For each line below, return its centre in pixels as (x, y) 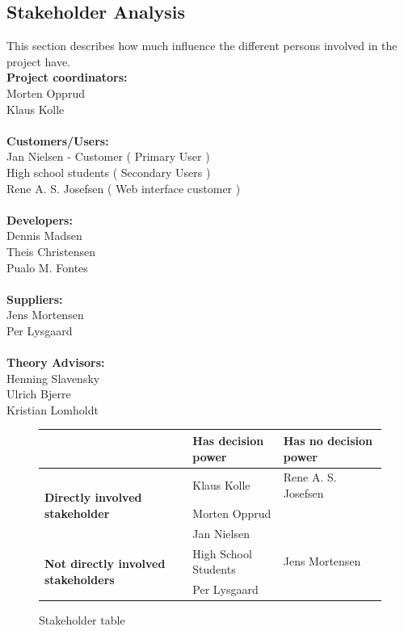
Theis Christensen (51, 251)
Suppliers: (35, 299)
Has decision (228, 440)
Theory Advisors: (56, 362)
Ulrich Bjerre (39, 394)
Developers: (40, 219)
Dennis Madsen (44, 236)
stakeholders (80, 579)
